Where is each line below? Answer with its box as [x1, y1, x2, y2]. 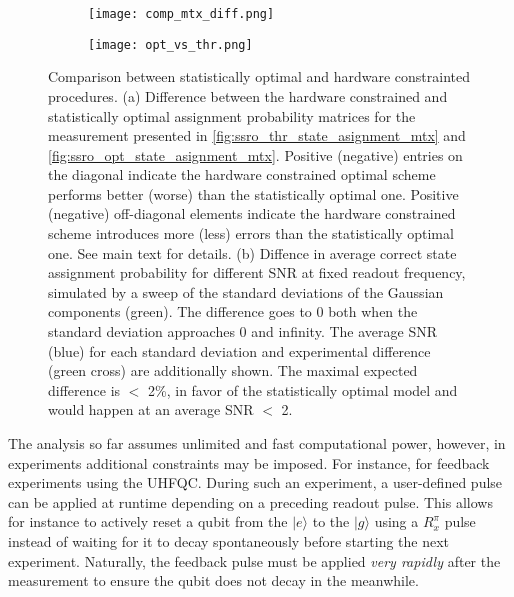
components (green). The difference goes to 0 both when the [48, 301, 418, 322]
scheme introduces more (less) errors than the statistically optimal [48, 223, 454, 244]
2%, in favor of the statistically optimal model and [148, 379, 458, 400]
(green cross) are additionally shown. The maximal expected [48, 360, 418, 381]
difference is [48, 379, 121, 400]
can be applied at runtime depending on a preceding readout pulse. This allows [8, 491, 493, 512]
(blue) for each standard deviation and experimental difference [48, 340, 431, 361]
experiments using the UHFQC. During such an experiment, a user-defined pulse [8, 472, 503, 493]
